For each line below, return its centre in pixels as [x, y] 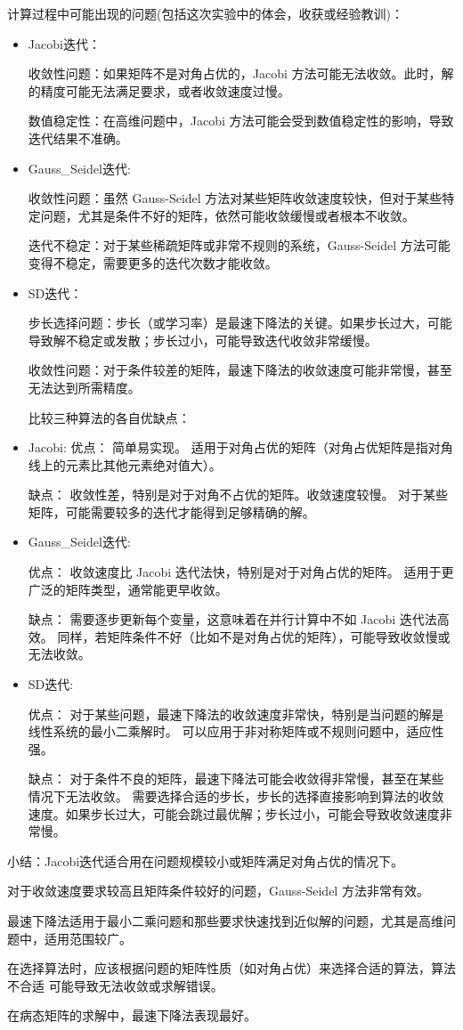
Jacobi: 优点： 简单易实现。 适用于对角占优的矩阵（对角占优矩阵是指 [228, 447]
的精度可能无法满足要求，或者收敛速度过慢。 [159, 90]
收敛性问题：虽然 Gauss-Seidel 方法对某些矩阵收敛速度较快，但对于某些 [235, 198]
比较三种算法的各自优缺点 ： [109, 417]
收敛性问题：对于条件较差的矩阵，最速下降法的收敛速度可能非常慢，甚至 [240, 370]
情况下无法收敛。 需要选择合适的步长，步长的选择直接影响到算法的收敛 [236, 796]
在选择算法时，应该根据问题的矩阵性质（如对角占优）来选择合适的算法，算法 [231, 968]
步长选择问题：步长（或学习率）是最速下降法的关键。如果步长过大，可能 [240, 323]
